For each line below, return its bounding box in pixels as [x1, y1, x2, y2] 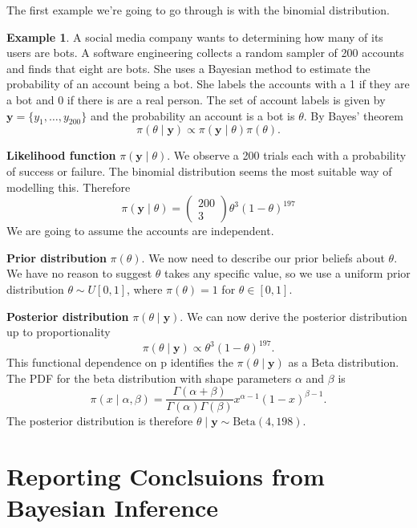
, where [126, 280, 163, 297]
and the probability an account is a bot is [90, 107, 295, 124]
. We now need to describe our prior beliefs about [141, 249, 385, 266]
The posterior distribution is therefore [6, 412, 193, 429]
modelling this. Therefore [6, 178, 131, 195]
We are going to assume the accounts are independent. [6, 222, 274, 239]
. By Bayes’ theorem [303, 107, 403, 124]
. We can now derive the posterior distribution [180, 307, 407, 324]
